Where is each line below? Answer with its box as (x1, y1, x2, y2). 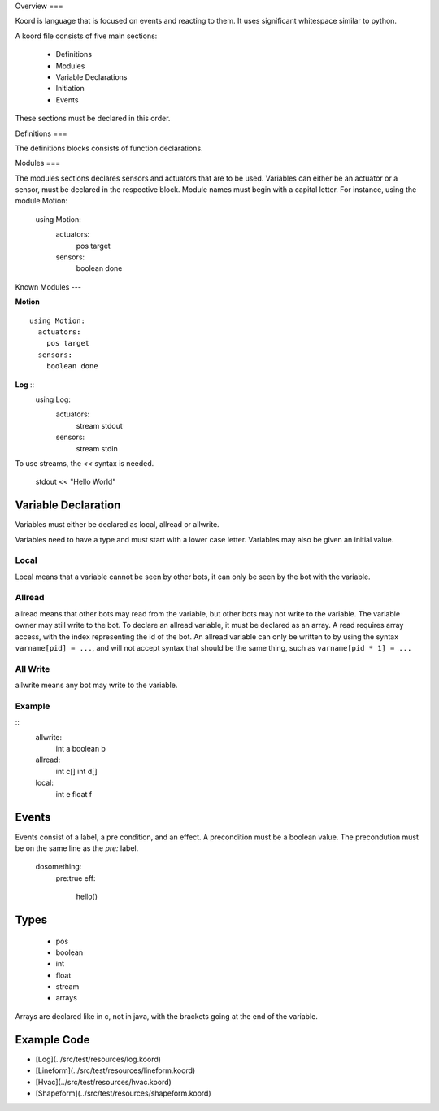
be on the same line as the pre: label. (15, 843, 139, 853)
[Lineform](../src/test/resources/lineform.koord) (35, 1065, 196, 1075)
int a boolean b (55, 744, 106, 754)
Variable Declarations (55, 72, 128, 81)
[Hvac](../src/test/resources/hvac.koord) (35, 1077, 172, 1087)
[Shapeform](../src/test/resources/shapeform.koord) (35, 1088, 211, 1098)
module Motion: (15, 196, 68, 206)
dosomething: (35, 862, 82, 872)
